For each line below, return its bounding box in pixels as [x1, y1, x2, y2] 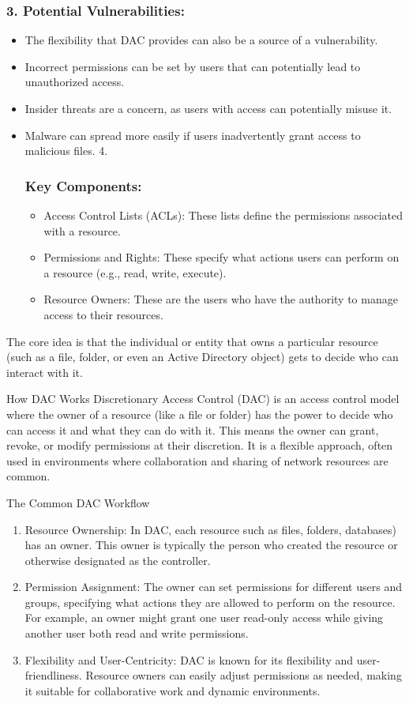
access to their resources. [43, 306, 163, 322]
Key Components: [24, 175, 142, 195]
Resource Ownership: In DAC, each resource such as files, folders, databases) [24, 521, 397, 537]
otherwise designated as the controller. [24, 552, 211, 568]
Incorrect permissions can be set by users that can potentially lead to [24, 58, 361, 74]
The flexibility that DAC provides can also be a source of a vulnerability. [24, 32, 378, 48]
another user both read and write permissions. [24, 625, 249, 642]
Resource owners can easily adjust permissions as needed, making [85, 667, 402, 683]
